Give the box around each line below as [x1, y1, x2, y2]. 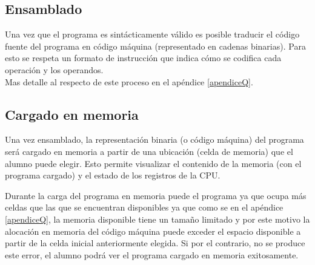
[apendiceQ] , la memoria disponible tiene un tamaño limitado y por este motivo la [5, 212, 310, 225]
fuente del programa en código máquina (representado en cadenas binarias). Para [5, 39, 306, 52]
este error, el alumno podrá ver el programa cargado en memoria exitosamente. [5, 248, 299, 261]
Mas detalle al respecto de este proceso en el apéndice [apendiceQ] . [5, 75, 253, 88]
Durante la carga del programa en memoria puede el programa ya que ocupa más [5, 189, 307, 201]
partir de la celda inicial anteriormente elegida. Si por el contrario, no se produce [5, 237, 305, 249]
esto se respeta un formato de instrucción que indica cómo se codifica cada [5, 51, 282, 64]
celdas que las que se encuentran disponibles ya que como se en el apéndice [5, 201, 283, 214]
